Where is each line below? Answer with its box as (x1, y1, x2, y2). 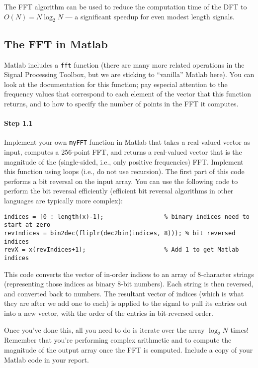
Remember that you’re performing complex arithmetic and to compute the (4, 335, 232, 345)
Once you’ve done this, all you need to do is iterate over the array (4, 324, 205, 335)
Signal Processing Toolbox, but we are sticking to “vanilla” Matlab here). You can (4, 69, 255, 80)
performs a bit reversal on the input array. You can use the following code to (4, 176, 238, 186)
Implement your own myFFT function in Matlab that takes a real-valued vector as (4, 137, 250, 147)
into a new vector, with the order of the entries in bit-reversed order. (4, 307, 213, 318)
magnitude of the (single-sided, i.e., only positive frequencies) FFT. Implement (4, 156, 244, 167)
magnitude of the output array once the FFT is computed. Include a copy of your (4, 344, 253, 355)
